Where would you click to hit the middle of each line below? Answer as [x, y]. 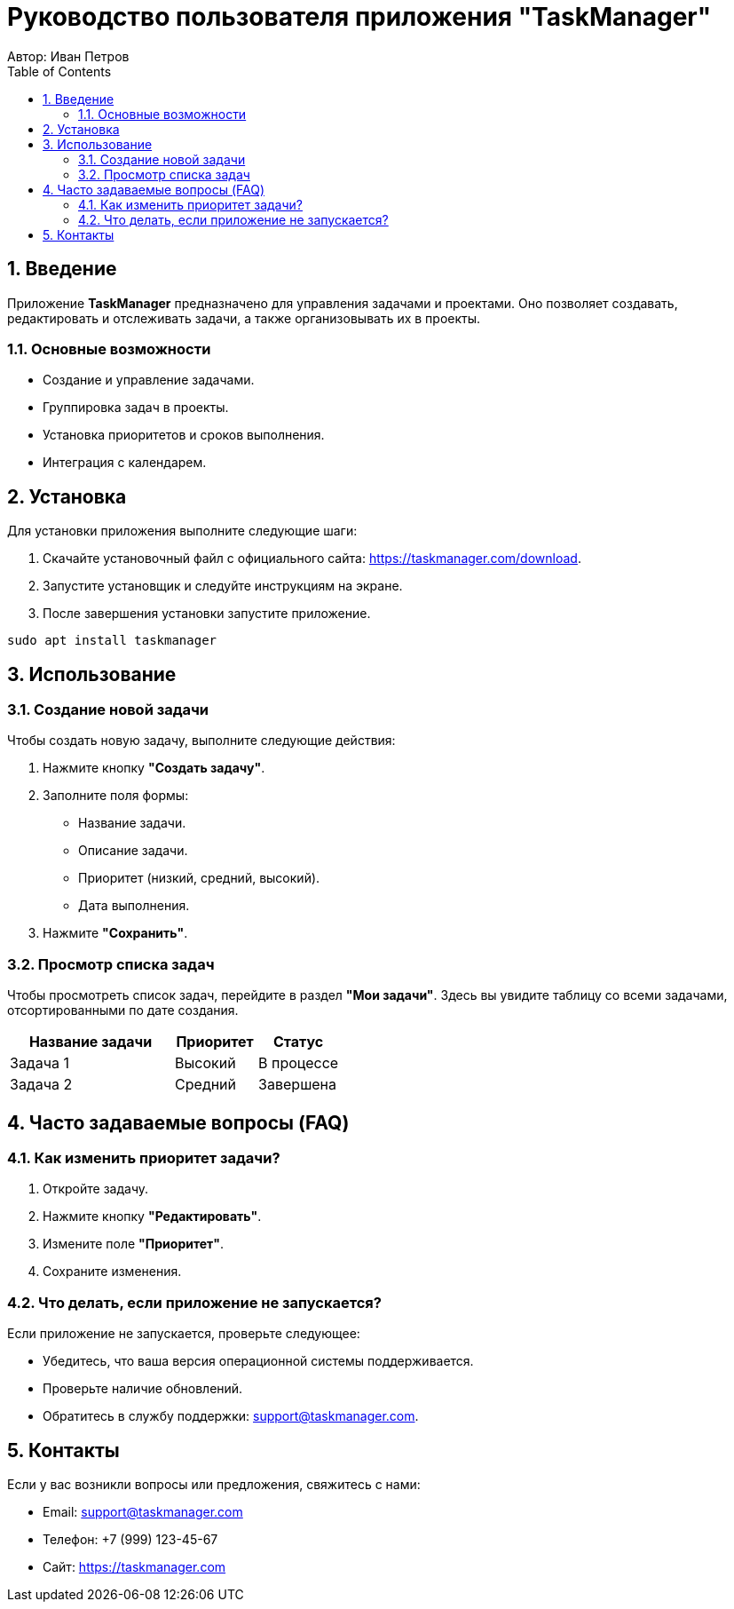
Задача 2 [41, 1085]
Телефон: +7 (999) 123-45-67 [130, 1539]
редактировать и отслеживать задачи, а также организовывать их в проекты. [244, 318]
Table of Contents [59, 71]
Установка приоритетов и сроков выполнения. [184, 435]
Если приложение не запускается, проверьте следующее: [184, 1334]
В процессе [299, 1063]
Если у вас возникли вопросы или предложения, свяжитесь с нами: [214, 1484]
